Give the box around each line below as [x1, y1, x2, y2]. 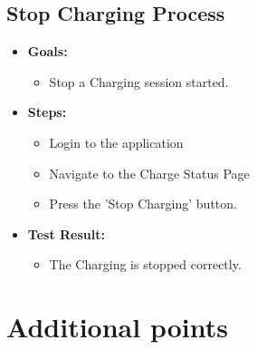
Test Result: [27, 224, 105, 243]
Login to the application [49, 132, 184, 151]
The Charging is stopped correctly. [49, 255, 242, 274]
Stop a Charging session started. [49, 72, 229, 91]
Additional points [6, 308, 228, 345]
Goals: [27, 42, 68, 61]
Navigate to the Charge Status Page [49, 163, 250, 182]
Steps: [27, 102, 67, 122]
